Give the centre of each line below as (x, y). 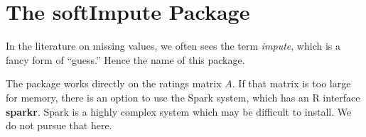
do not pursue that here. (59, 125)
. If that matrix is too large (291, 83)
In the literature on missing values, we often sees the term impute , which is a (173, 46)
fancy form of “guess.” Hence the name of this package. (125, 59)
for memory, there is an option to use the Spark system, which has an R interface (183, 97)
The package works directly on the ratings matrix (114, 83)
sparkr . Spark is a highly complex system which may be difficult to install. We (179, 111)
